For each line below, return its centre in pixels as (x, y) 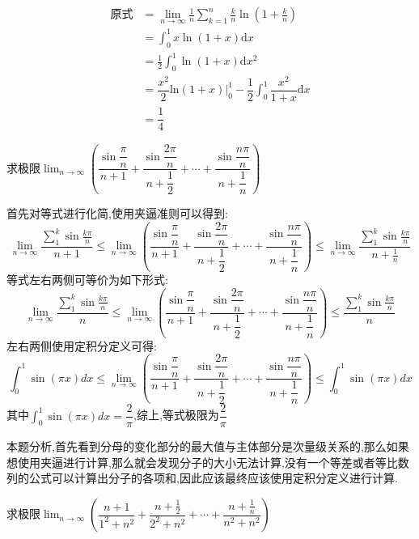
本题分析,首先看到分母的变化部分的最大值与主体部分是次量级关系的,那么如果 (208, 446)
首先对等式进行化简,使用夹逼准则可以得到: (117, 213)
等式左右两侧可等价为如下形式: (87, 279)
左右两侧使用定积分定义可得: (82, 345)
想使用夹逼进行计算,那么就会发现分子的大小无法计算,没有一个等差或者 (191, 462)
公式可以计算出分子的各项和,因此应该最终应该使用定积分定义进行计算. (213, 478)
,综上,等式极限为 (176, 415)
